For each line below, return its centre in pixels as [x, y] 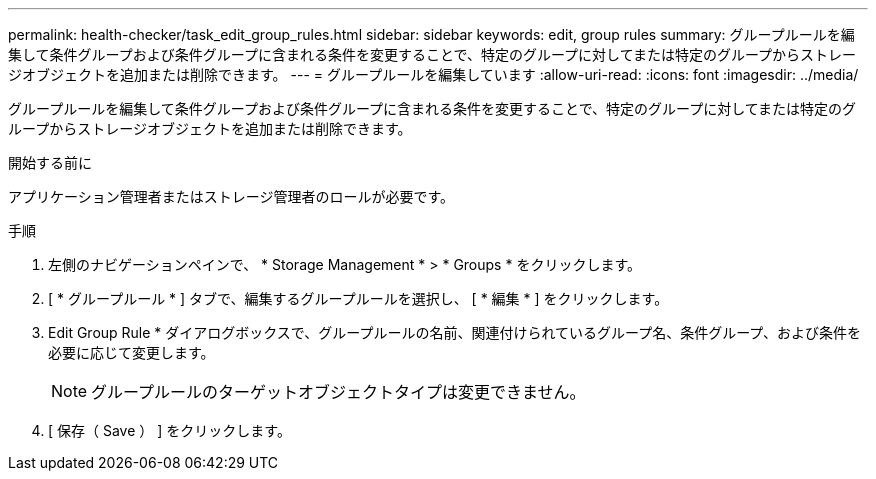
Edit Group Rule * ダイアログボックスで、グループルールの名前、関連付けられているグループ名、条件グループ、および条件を [454, 332]
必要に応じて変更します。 [131, 352]
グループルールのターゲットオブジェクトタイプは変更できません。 [338, 392]
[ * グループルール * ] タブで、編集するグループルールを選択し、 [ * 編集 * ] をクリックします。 [358, 298]
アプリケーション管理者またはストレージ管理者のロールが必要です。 [231, 196]
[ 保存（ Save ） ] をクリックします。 [169, 430]
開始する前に [50, 162]
